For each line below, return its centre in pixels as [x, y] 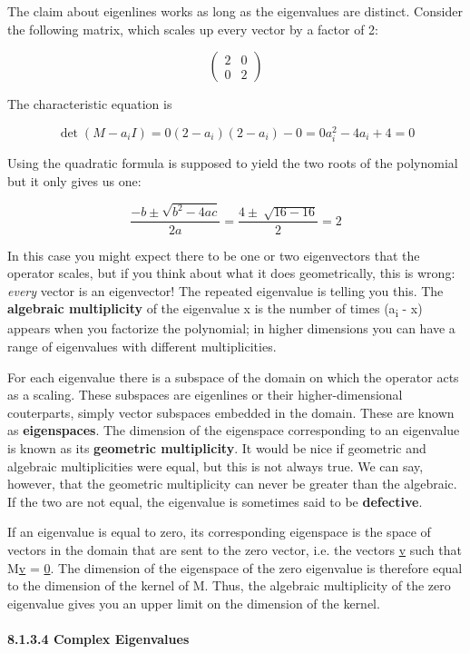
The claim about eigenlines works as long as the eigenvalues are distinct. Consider [235, 11]
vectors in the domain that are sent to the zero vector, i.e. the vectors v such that [235, 549]
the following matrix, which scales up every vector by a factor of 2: [193, 29]
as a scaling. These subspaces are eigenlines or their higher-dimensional [205, 395]
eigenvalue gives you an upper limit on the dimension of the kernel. [194, 603]
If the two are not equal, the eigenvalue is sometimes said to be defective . [215, 501]
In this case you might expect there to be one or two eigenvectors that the [214, 255]
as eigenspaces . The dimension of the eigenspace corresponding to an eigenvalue [234, 430]
